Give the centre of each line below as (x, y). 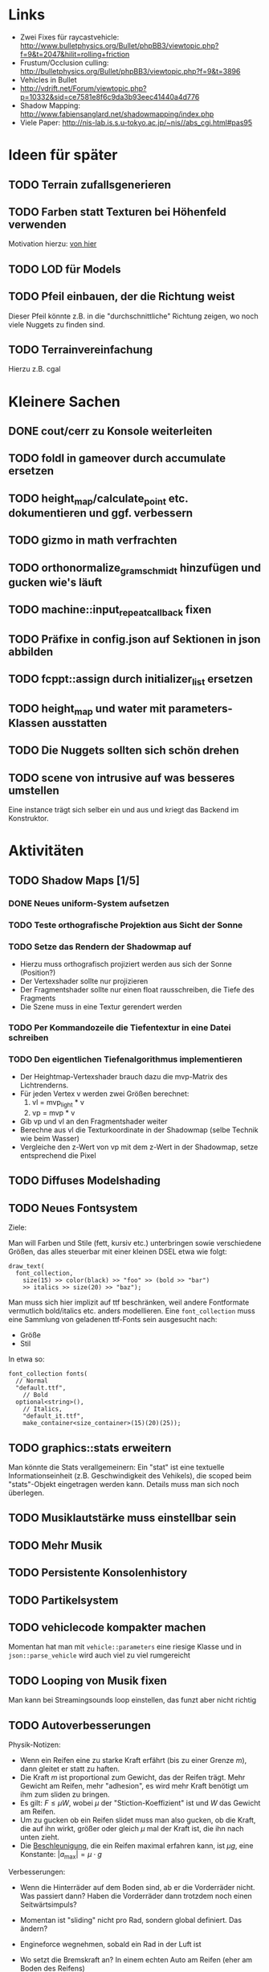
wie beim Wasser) (50, 1138)
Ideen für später (63, 155)
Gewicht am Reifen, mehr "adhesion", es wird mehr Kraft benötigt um (134, 1785)
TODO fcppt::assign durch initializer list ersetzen (130, 680)
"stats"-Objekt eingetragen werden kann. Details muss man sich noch (124, 1484)
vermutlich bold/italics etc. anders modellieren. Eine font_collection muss (132, 1311)
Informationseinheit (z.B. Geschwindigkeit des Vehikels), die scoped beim (130, 1475)
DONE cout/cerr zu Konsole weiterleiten (110, 431)
